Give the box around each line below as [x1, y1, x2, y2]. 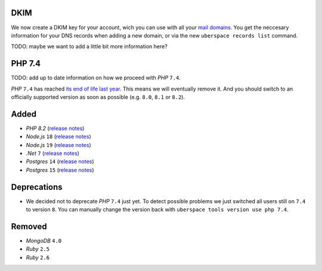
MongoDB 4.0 [26, 237, 62, 244]
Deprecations [11, 182, 63, 192]
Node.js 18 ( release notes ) [26, 133, 92, 140]
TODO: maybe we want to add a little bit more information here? [11, 43, 168, 50]
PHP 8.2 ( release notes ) [26, 124, 85, 132]
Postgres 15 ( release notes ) [26, 166, 95, 173]
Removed [11, 221, 47, 232]
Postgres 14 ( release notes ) [26, 158, 95, 165]
